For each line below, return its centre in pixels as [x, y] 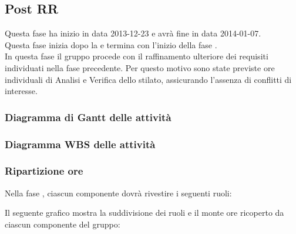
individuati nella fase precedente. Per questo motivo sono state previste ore [140, 67]
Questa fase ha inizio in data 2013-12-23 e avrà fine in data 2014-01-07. [133, 33]
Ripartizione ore [44, 171]
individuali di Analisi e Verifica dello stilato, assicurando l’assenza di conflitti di [148, 79]
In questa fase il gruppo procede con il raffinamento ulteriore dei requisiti [137, 56]
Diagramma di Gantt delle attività [88, 117]
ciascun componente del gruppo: [63, 224]
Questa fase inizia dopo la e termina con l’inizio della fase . [111, 44]
